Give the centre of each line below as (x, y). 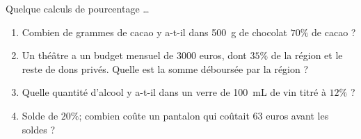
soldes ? (38, 129)
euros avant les (297, 115)
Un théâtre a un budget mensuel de (98, 55)
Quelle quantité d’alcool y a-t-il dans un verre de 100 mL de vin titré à (174, 92)
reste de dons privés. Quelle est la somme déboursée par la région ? (165, 68)
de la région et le (307, 55)
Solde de (40, 115)
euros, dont (223, 55)
